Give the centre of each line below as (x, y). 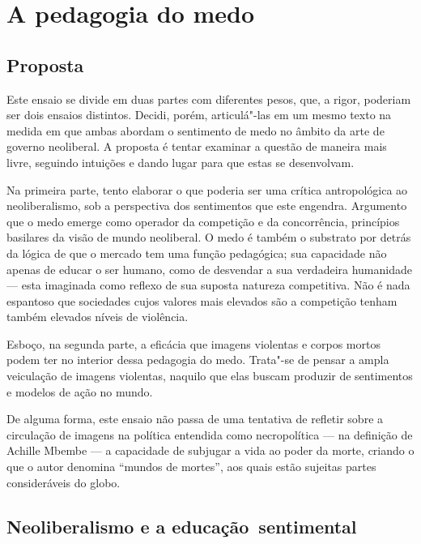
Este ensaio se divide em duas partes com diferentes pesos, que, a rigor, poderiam (209, 99)
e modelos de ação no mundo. (80, 391)
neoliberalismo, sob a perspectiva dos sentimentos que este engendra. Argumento (207, 206)
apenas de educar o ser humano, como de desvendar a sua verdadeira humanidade (209, 269)
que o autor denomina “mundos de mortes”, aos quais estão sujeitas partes (191, 467)
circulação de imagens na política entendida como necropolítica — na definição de (210, 434)
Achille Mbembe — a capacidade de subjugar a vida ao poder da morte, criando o (210, 450)
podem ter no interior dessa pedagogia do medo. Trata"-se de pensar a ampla (198, 360)
